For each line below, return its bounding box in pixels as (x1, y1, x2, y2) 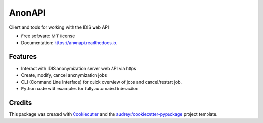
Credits (9, 99, 32, 107)
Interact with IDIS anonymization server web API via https (21, 66, 136, 71)
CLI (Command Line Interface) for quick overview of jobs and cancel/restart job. (21, 79, 182, 85)
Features (9, 53, 37, 61)
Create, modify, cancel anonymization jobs (21, 72, 107, 78)
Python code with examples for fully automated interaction (21, 86, 139, 92)
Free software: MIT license (21, 33, 75, 39)
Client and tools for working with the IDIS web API (9, 24, 109, 30)
